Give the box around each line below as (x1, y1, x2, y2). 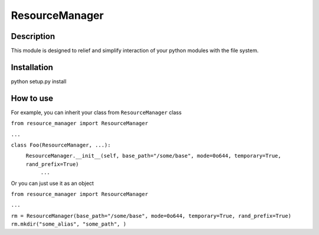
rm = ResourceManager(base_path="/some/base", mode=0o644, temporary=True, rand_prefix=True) (11, 213, 292, 219)
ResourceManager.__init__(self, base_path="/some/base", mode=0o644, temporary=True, (25, 152, 282, 159)
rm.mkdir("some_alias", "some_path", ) (11, 221, 126, 227)
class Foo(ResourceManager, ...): (11, 142, 111, 149)
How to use (11, 93, 53, 103)
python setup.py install (11, 77, 67, 85)
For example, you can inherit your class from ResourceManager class (11, 109, 182, 116)
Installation (11, 62, 53, 72)
